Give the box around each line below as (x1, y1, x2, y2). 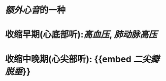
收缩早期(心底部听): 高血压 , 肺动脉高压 (5, 29, 158, 40)
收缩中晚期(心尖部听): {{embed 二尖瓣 (5, 53, 160, 65)
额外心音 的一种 (5, 4, 66, 16)
